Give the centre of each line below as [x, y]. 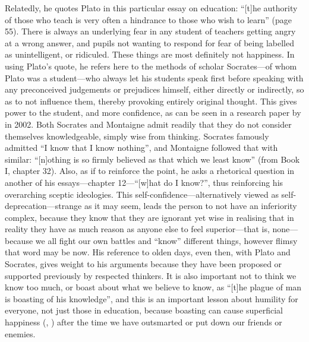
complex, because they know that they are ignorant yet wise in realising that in [149, 217]
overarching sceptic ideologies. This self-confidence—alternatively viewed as [142, 194]
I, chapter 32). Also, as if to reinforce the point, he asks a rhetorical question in [150, 171]
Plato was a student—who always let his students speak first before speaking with [154, 77]
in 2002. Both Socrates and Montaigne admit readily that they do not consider [148, 124]
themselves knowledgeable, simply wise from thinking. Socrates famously [137, 136]
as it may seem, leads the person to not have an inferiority [190, 206]
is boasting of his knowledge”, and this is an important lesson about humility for [152, 298]
